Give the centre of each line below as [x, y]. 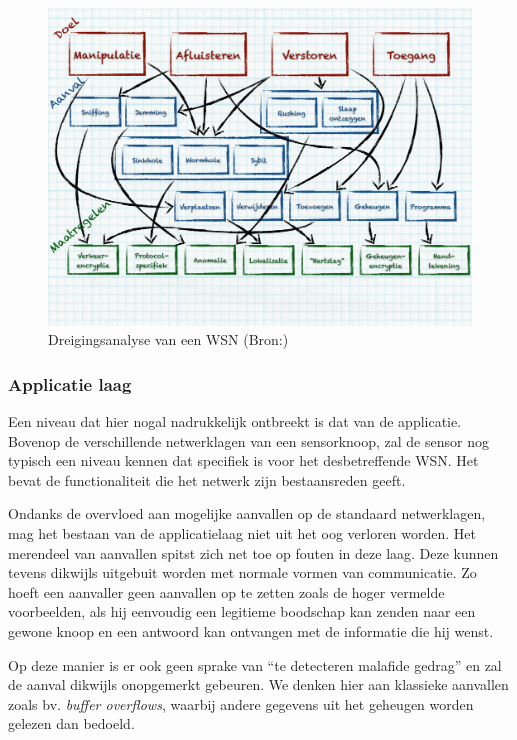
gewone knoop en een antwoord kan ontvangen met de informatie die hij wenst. [251, 630]
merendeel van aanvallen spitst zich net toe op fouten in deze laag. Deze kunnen [253, 552]
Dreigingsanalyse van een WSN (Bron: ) [168, 339]
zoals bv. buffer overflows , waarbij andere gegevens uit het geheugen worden [241, 703]
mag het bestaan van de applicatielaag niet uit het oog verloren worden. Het [242, 532]
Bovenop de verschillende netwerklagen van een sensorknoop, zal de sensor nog [248, 440]
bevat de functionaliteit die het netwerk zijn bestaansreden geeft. [207, 479]
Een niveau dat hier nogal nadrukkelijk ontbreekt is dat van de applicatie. [235, 420]
